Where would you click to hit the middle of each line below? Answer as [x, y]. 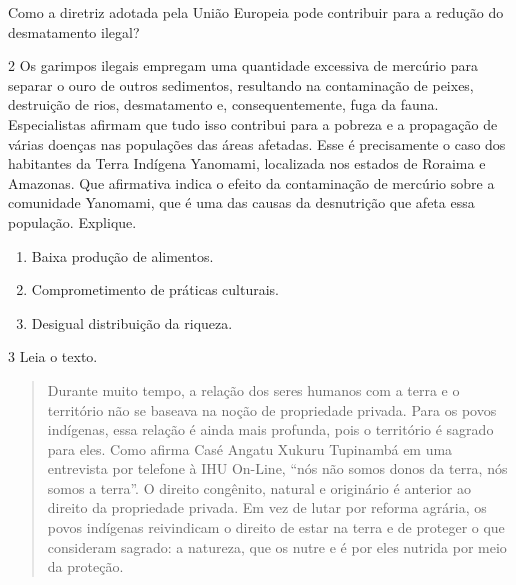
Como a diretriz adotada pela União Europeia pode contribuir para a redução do [256, 12]
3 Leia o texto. [53, 356]
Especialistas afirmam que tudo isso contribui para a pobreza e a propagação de [253, 123]
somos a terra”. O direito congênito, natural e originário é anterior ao [259, 487]
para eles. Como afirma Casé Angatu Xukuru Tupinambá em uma [250, 448]
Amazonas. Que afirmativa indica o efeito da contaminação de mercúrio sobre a [251, 182]
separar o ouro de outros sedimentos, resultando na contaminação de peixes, [241, 84]
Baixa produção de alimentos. [122, 255]
